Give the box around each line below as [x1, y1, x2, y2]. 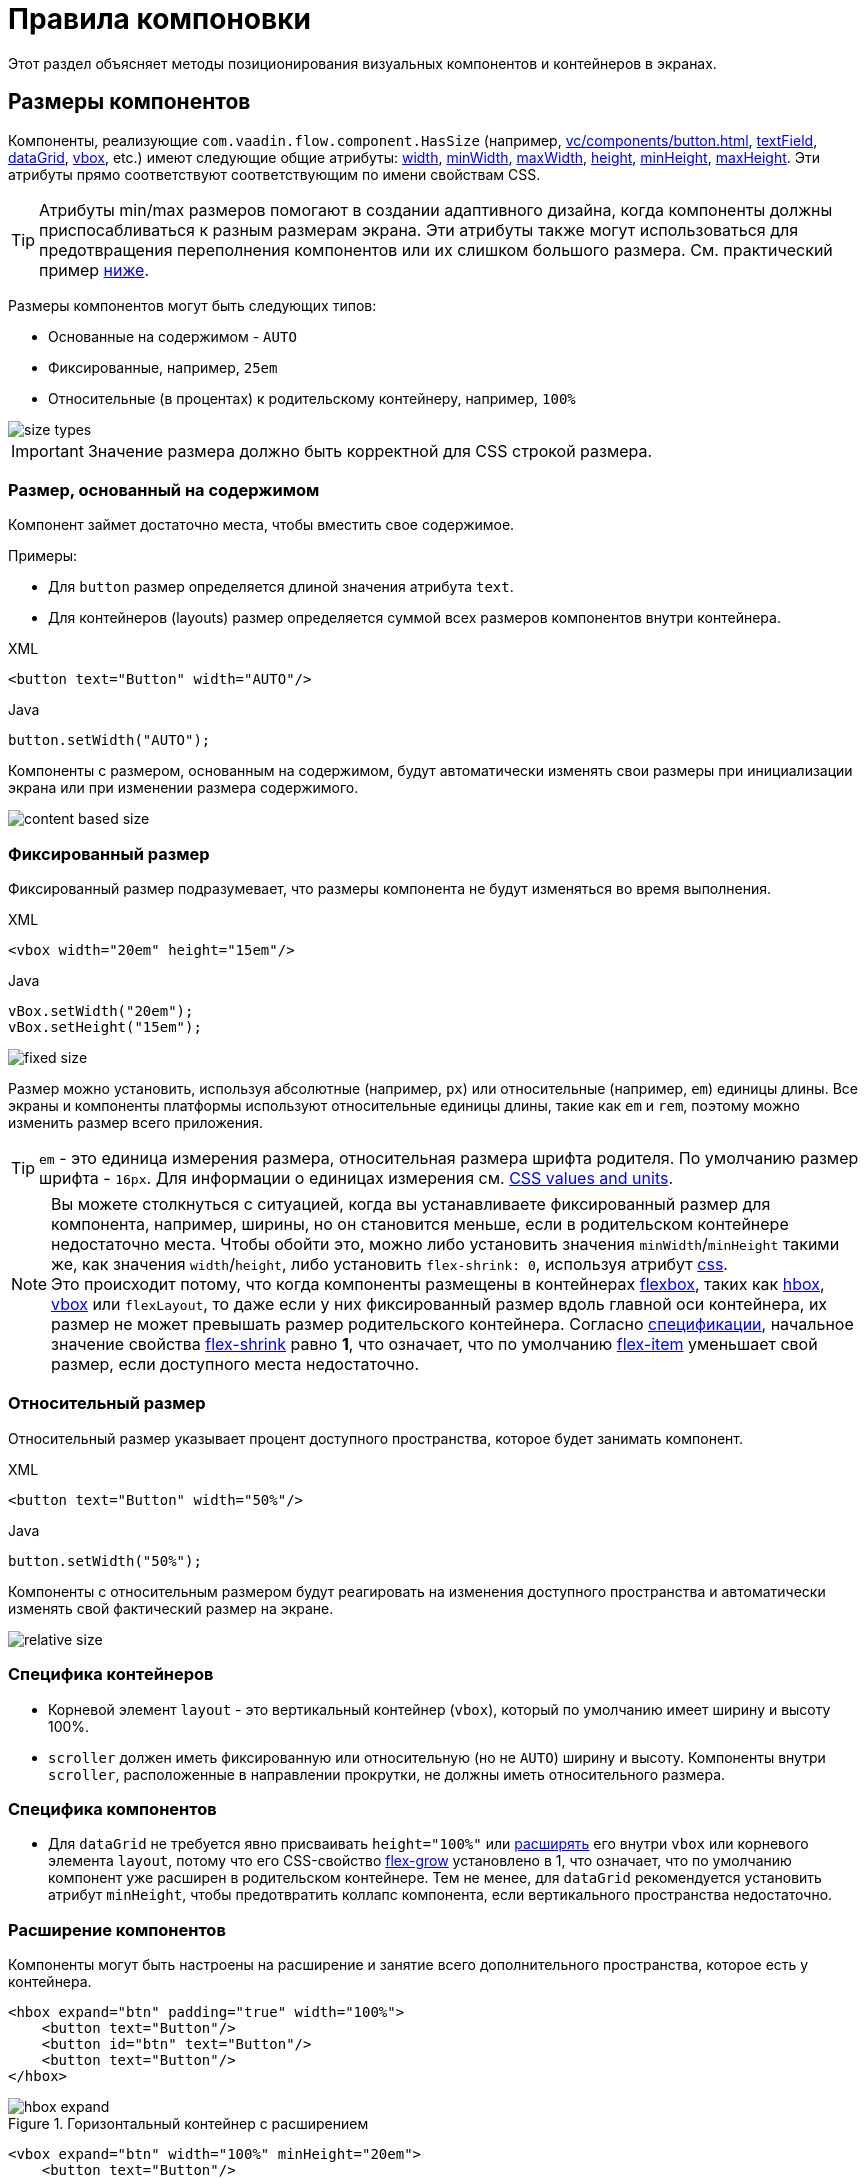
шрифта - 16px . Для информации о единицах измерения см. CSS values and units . [39, 1168, 674, 1189]
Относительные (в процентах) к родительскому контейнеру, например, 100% [48, 389, 576, 407]
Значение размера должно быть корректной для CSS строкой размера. [87, 440, 653, 461]
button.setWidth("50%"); [8, 1552, 202, 1569]
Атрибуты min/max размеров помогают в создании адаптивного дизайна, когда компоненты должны [39, 199, 833, 220]
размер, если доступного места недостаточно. [51, 1354, 420, 1375]
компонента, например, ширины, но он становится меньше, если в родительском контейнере [51, 1214, 789, 1235]
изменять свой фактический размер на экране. [8, 1599, 334, 1617]
